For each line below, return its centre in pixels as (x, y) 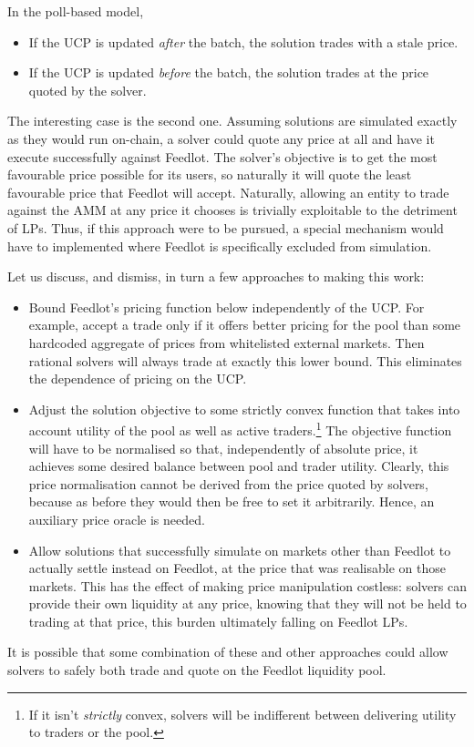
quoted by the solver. (88, 90)
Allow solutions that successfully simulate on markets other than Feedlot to (240, 550)
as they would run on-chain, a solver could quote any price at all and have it (221, 138)
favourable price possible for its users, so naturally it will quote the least (210, 174)
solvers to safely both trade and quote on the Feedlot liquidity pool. (197, 670)
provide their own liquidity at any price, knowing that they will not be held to (247, 604)
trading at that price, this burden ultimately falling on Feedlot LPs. (218, 621)
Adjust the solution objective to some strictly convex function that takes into (244, 409)
